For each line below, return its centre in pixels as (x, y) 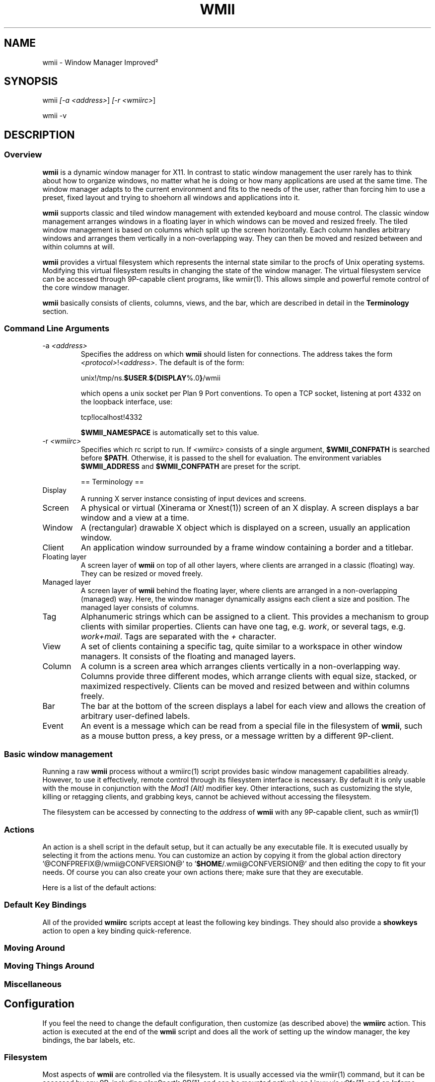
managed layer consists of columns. (140, 608)
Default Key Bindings (45, 905)
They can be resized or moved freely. (142, 574)
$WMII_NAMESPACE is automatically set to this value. (170, 433)
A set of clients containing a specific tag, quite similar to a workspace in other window (242, 647)
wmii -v (55, 116)
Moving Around (35, 948)
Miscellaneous (33, 984)
